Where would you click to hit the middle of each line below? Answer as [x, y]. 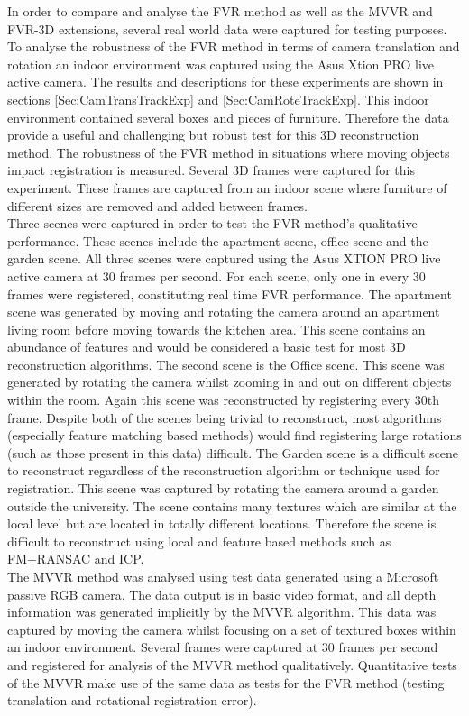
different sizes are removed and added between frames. [157, 205]
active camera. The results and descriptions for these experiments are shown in [225, 82]
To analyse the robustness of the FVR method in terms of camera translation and [234, 46]
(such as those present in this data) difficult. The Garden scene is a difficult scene [233, 452]
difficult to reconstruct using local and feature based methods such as [199, 541]
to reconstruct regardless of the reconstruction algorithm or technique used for [224, 470]
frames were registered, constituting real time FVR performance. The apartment [230, 294]
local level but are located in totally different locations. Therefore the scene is [222, 523]
